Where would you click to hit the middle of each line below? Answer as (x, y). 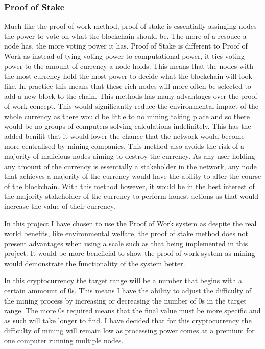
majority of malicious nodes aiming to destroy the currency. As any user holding (130, 156)
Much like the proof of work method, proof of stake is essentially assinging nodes (130, 26)
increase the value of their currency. (60, 206)
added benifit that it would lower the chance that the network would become (124, 136)
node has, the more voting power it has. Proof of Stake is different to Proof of (126, 46)
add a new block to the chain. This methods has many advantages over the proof (131, 96)
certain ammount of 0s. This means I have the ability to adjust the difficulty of (128, 290)
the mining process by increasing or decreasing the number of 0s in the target (125, 300)
